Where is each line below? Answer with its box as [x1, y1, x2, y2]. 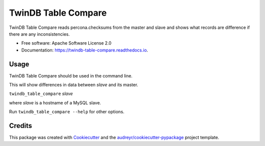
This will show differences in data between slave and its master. [9, 82, 138, 88]
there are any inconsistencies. [9, 31, 70, 37]
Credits [9, 122, 32, 130]
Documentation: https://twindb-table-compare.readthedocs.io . [21, 47, 148, 53]
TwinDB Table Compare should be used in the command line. [9, 73, 132, 78]
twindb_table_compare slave [9, 91, 73, 97]
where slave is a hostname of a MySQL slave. [9, 99, 102, 105]
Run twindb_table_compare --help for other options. [9, 109, 125, 115]
